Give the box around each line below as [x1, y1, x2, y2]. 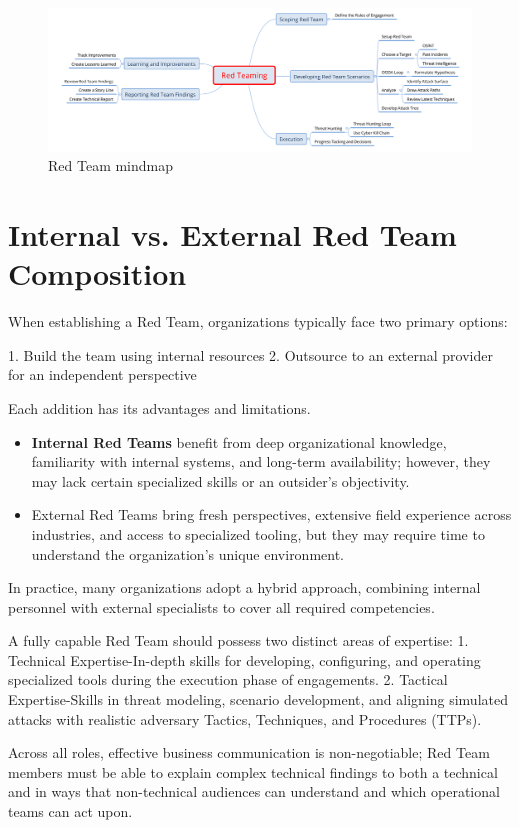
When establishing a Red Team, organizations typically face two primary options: [8, 311, 508, 332]
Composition [8, 253, 187, 294]
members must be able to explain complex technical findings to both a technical [8, 761, 498, 782]
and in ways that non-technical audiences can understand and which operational [8, 781, 500, 802]
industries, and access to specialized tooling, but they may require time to [31, 523, 485, 544]
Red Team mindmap [48, 155, 174, 176]
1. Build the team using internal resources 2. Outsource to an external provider [8, 344, 493, 365]
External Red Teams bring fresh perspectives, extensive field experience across [31, 504, 512, 525]
